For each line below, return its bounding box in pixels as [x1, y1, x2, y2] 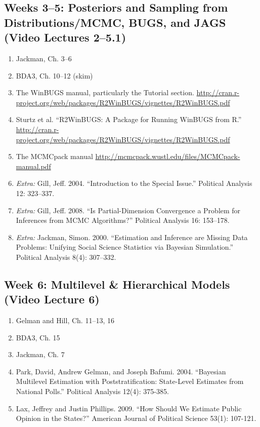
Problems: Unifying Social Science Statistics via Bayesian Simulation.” [16, 242, 234, 252]
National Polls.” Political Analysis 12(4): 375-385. [16, 386, 169, 397]
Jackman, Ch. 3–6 [16, 53, 72, 63]
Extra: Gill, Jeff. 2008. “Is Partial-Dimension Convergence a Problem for [16, 205, 241, 215]
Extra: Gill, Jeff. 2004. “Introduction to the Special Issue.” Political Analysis [16, 178, 252, 188]
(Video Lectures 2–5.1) [4, 29, 126, 45]
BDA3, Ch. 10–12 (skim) [16, 70, 93, 81]
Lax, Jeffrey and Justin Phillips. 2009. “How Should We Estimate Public [16, 403, 242, 413]
